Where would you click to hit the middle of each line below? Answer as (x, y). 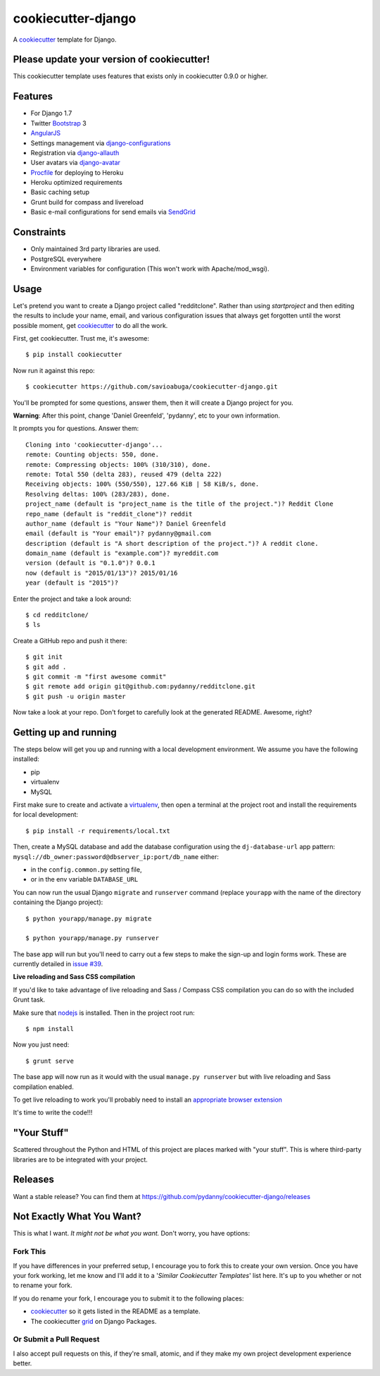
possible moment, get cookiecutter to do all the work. (90, 325)
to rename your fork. (43, 1285)
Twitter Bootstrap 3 (59, 123)
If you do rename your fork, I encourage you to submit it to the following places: (128, 1298)
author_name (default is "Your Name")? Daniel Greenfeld (126, 523)
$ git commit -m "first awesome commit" (96, 676)
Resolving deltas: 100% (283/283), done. (98, 494)
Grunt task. (29, 1000)
